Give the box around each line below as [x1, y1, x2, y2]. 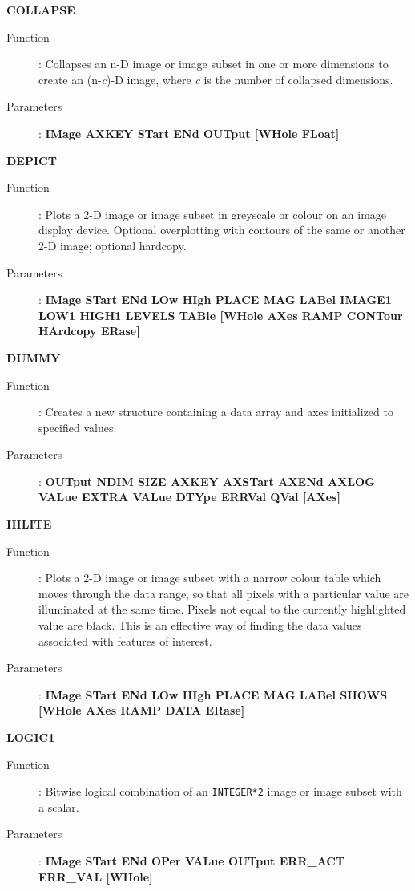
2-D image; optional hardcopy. [38, 237, 187, 253]
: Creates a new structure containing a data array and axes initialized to [38, 403, 393, 420]
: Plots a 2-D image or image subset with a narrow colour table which [38, 569, 381, 586]
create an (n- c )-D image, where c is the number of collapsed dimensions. [38, 71, 393, 87]
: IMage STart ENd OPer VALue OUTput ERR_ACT [38, 853, 345, 869]
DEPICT [6, 152, 57, 168]
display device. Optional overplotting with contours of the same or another [38, 221, 405, 238]
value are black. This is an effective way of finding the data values [38, 617, 362, 634]
